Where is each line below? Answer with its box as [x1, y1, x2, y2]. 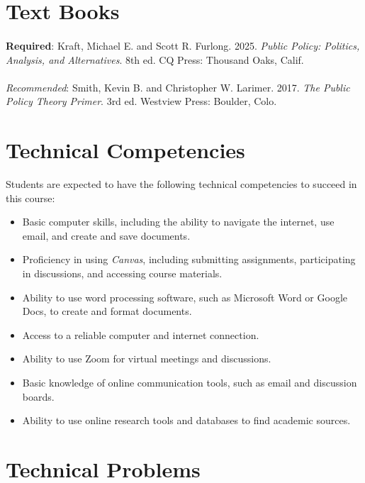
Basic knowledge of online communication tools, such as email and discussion [22, 375, 357, 389]
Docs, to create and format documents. [22, 304, 192, 318]
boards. [22, 389, 55, 404]
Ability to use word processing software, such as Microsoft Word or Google [22, 289, 347, 304]
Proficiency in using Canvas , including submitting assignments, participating [22, 252, 356, 267]
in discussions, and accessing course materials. [22, 266, 223, 281]
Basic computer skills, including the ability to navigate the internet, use [22, 214, 335, 229]
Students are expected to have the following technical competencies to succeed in [6, 177, 357, 191]
